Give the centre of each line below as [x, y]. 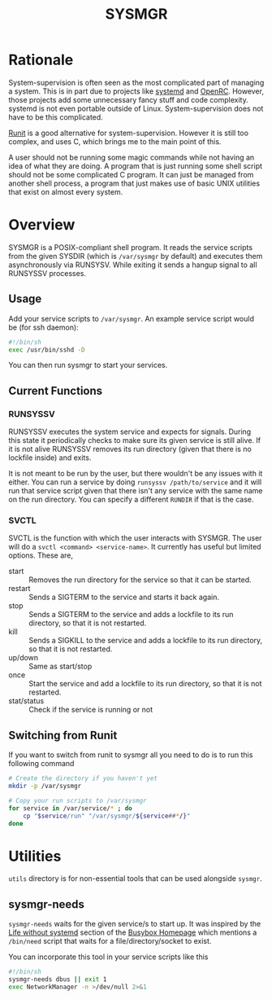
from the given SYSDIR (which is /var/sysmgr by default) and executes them [136, 256]
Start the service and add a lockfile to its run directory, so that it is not [145, 684]
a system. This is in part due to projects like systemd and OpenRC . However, [136, 91]
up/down [24, 658]
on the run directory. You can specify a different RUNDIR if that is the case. [131, 499]
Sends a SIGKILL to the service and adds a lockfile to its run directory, [146, 641]
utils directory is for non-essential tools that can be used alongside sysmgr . [135, 879]
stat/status [26, 701]
